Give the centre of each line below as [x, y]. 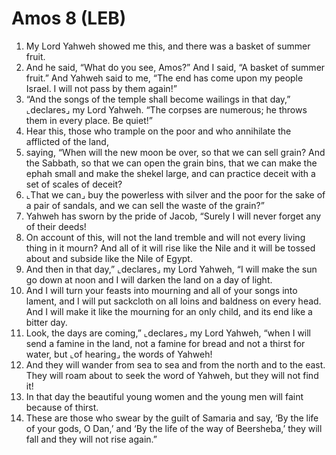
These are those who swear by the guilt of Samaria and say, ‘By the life [172, 418]
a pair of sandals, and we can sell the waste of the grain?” [145, 205]
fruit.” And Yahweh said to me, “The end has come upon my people [164, 78]
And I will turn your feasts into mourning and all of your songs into [161, 290]
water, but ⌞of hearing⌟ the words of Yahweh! [119, 354]
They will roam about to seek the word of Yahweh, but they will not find [172, 375]
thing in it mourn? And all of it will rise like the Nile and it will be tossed [170, 248]
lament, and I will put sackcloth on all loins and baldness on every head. [173, 301]
